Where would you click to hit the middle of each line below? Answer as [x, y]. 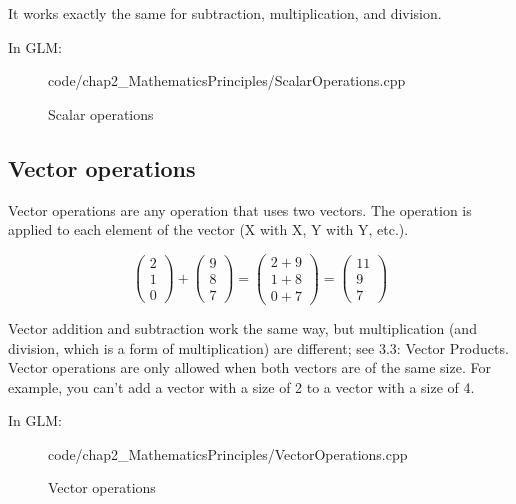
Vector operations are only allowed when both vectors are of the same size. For [249, 367]
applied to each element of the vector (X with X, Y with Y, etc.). [208, 229]
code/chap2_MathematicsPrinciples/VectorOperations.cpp [228, 453]
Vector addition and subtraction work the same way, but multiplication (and [242, 327]
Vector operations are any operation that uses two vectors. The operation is [240, 209]
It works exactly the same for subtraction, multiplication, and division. [225, 13]
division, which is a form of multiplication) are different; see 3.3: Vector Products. [258, 347]
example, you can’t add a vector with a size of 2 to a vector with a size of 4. [241, 386]
